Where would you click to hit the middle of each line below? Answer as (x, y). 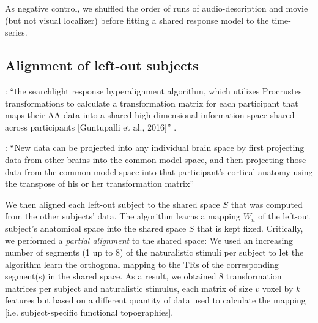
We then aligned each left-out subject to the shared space (113, 204)
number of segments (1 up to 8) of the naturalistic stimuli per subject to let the (154, 252)
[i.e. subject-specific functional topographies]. (89, 312)
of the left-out (284, 216)
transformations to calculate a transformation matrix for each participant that (152, 103)
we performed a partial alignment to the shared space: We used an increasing (149, 240)
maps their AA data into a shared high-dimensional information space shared (150, 115)
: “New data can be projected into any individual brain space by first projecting (155, 147)
